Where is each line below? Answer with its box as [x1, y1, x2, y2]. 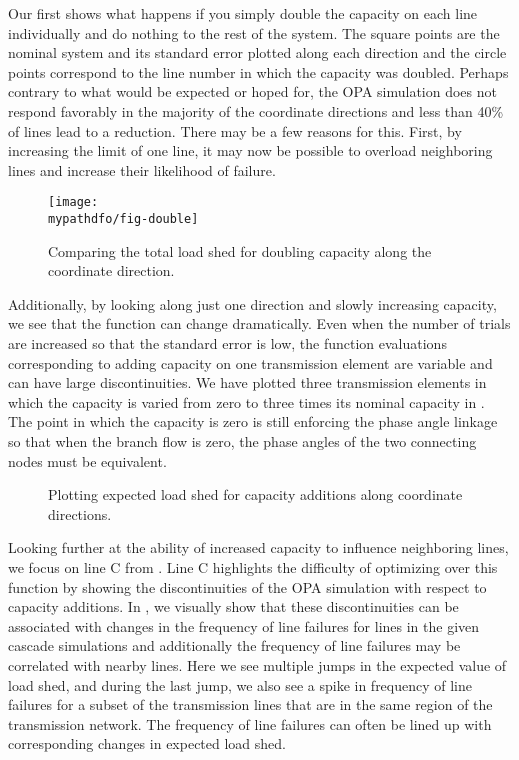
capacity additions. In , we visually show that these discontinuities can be [8, 596, 459, 617]
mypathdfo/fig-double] [48, 212, 199, 226]
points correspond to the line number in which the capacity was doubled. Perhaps [8, 61, 509, 82]
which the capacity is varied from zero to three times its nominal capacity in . [8, 391, 485, 412]
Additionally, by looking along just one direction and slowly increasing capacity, [8, 293, 497, 314]
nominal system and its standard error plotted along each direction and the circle [8, 42, 507, 63]
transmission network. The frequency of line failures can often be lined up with [8, 713, 492, 734]
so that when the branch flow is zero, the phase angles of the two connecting [8, 431, 477, 451]
